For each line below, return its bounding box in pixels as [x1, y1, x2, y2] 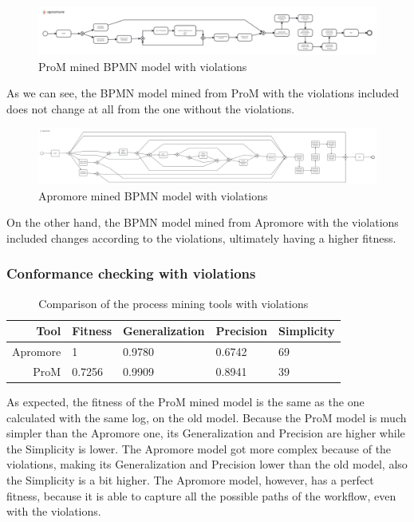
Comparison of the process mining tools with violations [38, 295, 309, 311]
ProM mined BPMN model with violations [38, 57, 247, 74]
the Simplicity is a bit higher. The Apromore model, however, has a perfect [6, 471, 374, 488]
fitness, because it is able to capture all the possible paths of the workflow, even [6, 487, 396, 504]
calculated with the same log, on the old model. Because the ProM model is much [6, 409, 407, 425]
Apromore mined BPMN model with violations [38, 187, 268, 204]
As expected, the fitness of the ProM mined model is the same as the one [6, 393, 365, 410]
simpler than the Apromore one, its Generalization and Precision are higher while [6, 425, 405, 441]
